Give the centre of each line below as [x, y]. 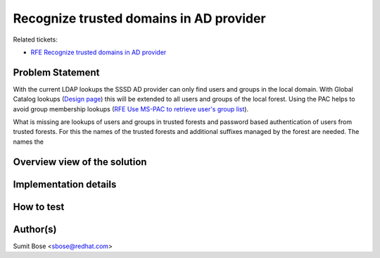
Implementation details [65, 184]
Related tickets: [35, 39]
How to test [39, 207]
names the [28, 142]
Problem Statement [56, 72]
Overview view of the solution [80, 162]
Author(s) [35, 229]
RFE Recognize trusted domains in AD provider [99, 52]
